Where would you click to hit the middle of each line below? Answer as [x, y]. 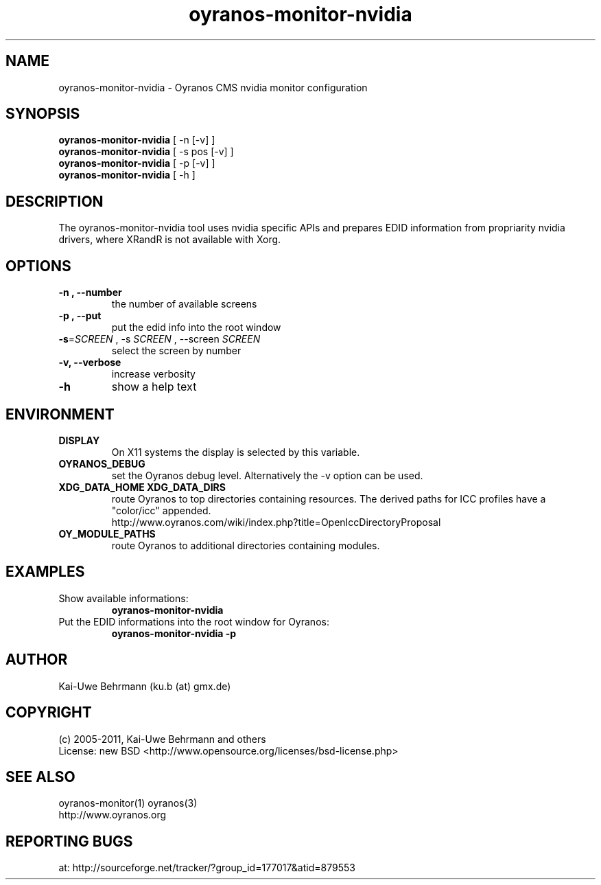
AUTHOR [37, 660]
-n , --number [90, 292]
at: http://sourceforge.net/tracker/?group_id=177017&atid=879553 [207, 868]
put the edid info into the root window [196, 327]
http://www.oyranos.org [113, 815]
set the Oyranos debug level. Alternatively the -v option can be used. [267, 475]
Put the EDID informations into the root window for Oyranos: [194, 621]
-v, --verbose [90, 363]
